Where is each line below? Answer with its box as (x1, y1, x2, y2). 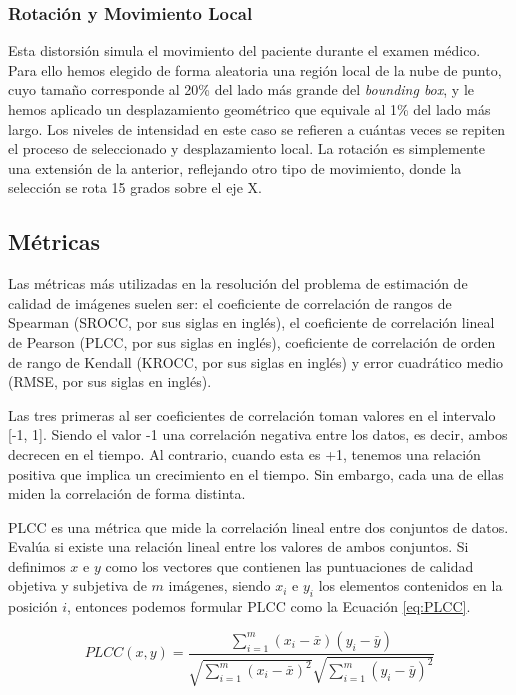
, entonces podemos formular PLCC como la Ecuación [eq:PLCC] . (66, 596, 471, 617)
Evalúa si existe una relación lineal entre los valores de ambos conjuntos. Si (8, 536, 469, 557)
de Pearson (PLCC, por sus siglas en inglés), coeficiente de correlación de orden (8, 331, 496, 352)
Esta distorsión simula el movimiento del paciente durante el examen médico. (8, 40, 481, 61)
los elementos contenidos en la (318, 575, 503, 596)
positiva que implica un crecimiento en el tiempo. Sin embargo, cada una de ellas (8, 463, 504, 484)
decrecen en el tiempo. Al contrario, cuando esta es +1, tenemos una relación (8, 443, 481, 464)
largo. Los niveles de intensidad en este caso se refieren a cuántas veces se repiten (8, 118, 506, 139)
